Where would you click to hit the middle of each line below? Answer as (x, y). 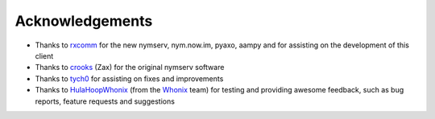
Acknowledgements (84, 21)
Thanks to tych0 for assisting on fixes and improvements (129, 78)
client (44, 55)
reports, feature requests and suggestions (105, 101)
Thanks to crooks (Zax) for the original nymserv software (130, 68)
